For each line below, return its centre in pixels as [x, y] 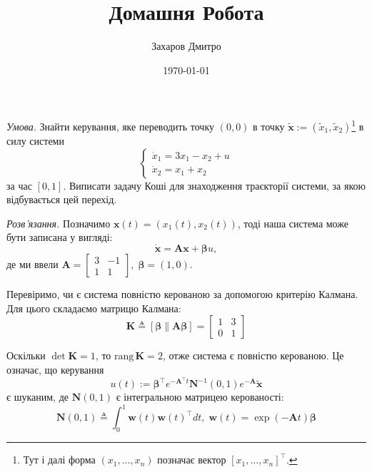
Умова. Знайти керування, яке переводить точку [110, 126]
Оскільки [26, 355]
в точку [269, 126]
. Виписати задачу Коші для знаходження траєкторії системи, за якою [214, 185]
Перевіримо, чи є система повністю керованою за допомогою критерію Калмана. [182, 294]
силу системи [35, 140]
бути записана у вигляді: [60, 237]
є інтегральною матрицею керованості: [200, 397]
